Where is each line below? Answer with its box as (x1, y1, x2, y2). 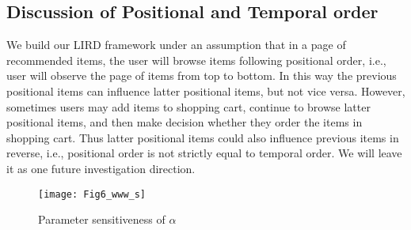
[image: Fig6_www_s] (38, 188, 147, 200)
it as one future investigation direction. (6, 160, 196, 176)
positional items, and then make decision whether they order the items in (6, 114, 363, 130)
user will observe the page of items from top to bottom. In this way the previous (6, 67, 397, 84)
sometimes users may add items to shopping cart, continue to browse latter (6, 98, 371, 115)
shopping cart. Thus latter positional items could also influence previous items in (6, 129, 399, 145)
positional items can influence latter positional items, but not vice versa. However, (6, 82, 405, 99)
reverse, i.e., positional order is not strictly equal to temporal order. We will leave (6, 145, 402, 161)
